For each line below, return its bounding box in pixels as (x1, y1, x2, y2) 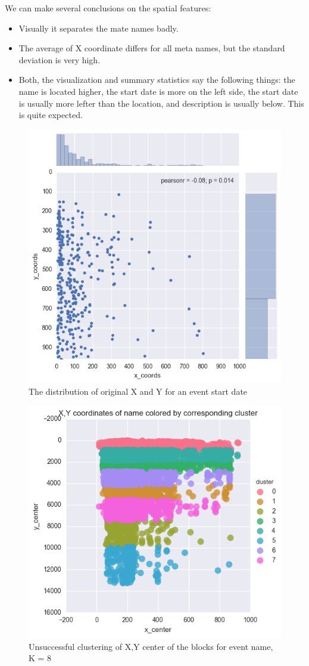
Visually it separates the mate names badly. (18, 21, 179, 34)
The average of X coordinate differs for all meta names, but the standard (18, 42, 285, 54)
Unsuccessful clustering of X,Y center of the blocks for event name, (29, 640, 273, 652)
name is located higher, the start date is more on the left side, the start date (18, 85, 298, 97)
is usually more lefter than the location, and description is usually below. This (18, 97, 304, 109)
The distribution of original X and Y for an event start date (29, 385, 248, 397)
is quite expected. (18, 109, 83, 121)
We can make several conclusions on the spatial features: (5, 2, 211, 14)
